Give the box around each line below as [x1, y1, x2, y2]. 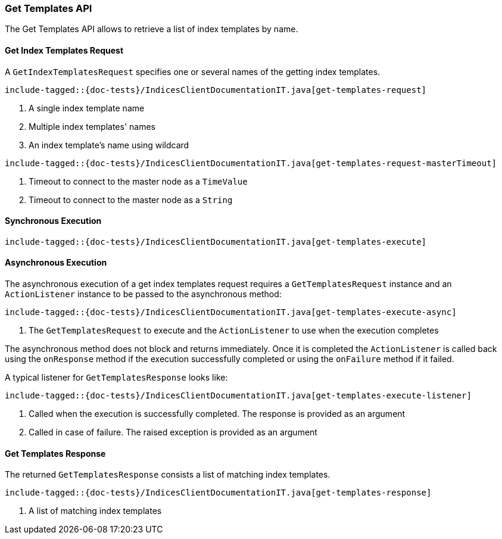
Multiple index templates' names [29, 121, 155, 132]
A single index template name [29, 102, 145, 113]
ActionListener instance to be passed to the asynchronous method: [5, 289, 282, 300]
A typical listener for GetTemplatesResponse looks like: [5, 372, 228, 383]
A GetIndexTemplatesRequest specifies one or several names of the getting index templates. [5, 66, 381, 77]
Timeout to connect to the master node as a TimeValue [29, 176, 248, 186]
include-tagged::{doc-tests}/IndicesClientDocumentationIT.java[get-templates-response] [5, 488, 432, 498]
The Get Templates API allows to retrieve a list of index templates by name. [5, 24, 298, 35]
